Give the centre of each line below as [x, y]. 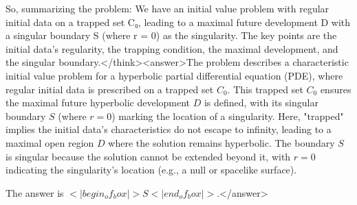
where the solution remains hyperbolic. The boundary [221, 142]
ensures [336, 89]
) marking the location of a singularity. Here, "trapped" [228, 116]
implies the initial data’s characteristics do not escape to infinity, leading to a [169, 129]
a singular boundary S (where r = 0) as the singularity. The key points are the [171, 35]
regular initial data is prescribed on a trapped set [110, 89]
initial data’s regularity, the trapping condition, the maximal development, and [172, 48]
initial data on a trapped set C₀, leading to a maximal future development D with [178, 22]
